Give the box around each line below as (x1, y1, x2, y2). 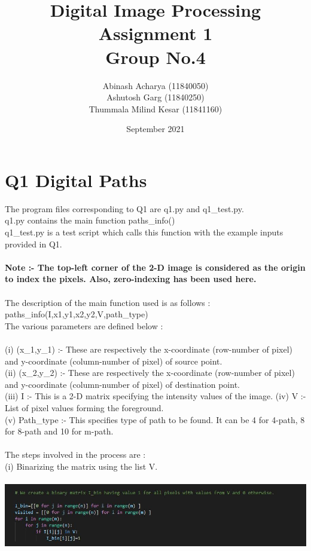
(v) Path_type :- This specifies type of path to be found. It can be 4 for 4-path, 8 (5, 413, 305, 426)
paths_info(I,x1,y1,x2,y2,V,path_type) (5, 308, 148, 320)
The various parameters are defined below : (5, 319, 163, 332)
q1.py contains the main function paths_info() (5, 214, 175, 226)
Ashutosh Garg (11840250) (106, 91, 205, 103)
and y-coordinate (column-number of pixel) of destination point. (5, 378, 240, 390)
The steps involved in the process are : (5, 448, 146, 461)
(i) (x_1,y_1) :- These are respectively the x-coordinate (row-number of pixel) (5, 342, 292, 355)
